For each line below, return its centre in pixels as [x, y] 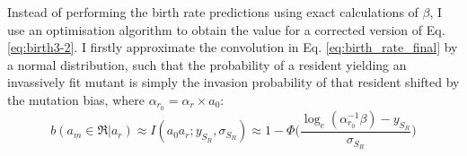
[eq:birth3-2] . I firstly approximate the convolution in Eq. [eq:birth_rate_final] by [233, 47]
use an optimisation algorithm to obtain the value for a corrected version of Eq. [226, 29]
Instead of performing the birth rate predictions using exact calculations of [213, 12]
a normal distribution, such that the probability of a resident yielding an [207, 64]
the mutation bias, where [76, 99]
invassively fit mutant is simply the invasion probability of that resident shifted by [233, 82]
